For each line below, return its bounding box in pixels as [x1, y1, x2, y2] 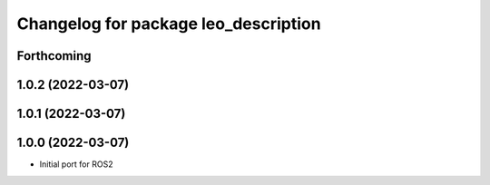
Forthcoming [16, 48, 92, 63]
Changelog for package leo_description [16, 14, 321, 34]
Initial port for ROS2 [39, 159, 113, 170]
